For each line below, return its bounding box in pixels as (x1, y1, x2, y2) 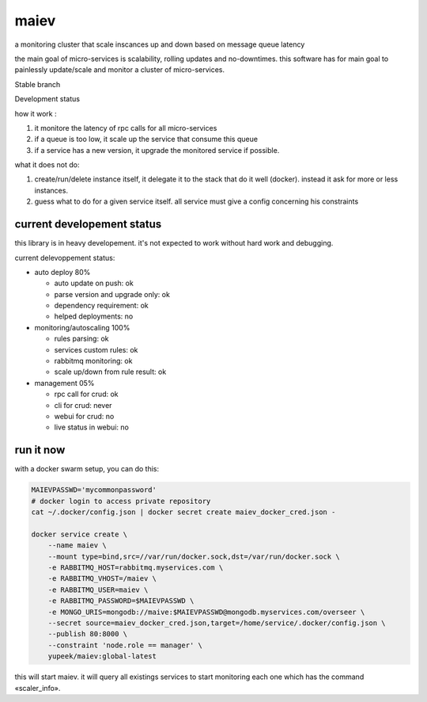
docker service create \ (31, 529, 128, 539)
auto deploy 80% (34, 267, 91, 277)
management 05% (34, 378, 95, 387)
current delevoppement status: (14, 253, 115, 262)
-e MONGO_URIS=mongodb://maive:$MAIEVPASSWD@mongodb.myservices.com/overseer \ (47, 607, 365, 616)
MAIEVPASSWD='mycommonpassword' (31, 486, 157, 494)
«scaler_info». (14, 683, 61, 692)
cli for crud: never (54, 400, 112, 410)
